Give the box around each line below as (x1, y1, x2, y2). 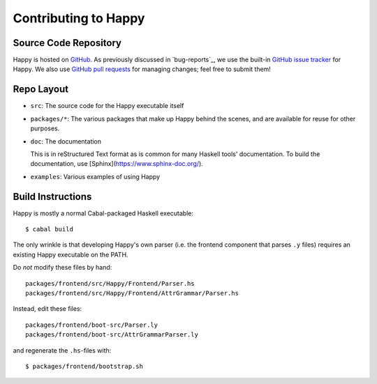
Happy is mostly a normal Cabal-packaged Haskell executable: (13, 209, 194, 217)
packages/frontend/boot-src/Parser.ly (25, 321, 158, 329)
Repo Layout (13, 84, 69, 95)
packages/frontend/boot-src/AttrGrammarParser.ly (25, 331, 199, 339)
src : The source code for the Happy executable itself (30, 102, 184, 110)
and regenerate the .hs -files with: (13, 346, 112, 355)
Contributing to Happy (13, 10, 145, 26)
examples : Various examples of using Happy (30, 172, 161, 181)
